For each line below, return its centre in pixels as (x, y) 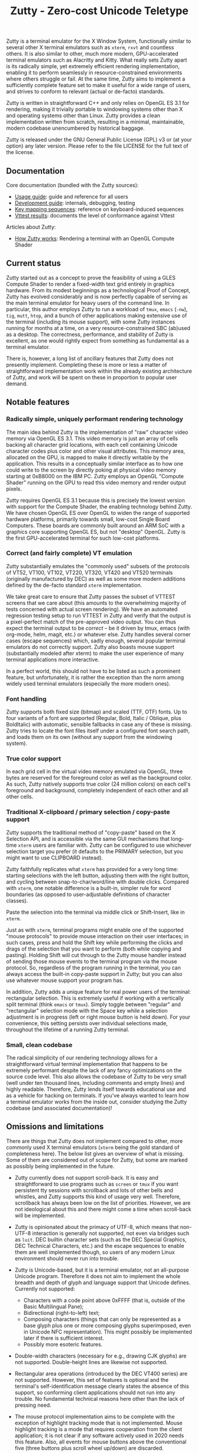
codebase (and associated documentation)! (59, 1108)
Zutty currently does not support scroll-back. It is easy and (86, 1177)
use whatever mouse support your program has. (65, 980)
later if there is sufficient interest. (64, 1338)
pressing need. (33, 1405)
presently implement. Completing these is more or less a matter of (87, 364)
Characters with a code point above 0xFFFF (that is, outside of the (104, 1300)
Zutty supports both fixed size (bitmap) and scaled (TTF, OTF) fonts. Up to (97, 712)
